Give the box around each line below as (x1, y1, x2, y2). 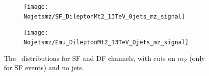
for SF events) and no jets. (4, 62, 84, 73)
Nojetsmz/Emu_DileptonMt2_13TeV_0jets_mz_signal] (24, 38, 189, 46)
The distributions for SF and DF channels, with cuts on (4, 53, 176, 63)
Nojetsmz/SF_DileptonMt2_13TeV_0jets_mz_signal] (24, 13, 185, 20)
